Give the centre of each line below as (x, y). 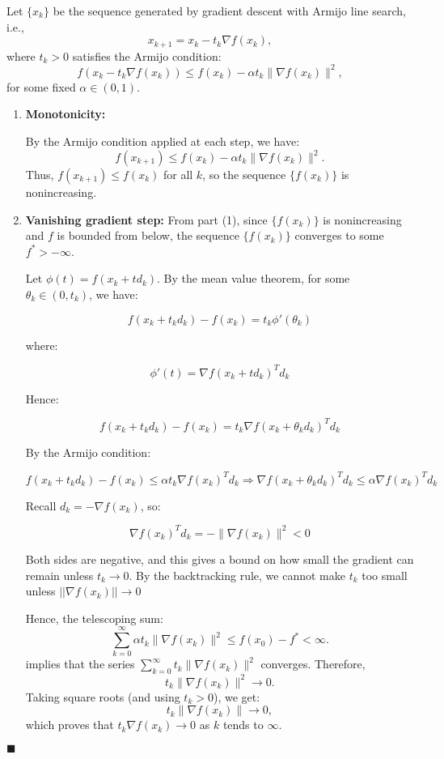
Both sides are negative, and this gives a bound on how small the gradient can (220, 559)
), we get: (237, 696)
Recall (41, 505)
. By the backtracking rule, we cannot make (237, 575)
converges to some (339, 235)
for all (178, 175)
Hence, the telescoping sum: (94, 618)
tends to (243, 725)
